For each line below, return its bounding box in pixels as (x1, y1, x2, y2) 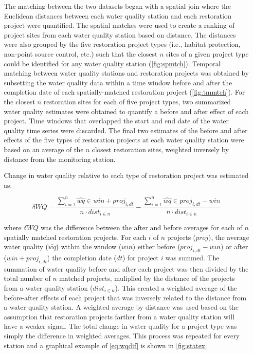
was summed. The (165, 253, 219, 263)
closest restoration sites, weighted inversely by (92, 144, 229, 154)
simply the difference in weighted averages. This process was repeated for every (4, 331, 240, 340)
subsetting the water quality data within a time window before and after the (4, 77, 232, 87)
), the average (208, 232, 249, 242)
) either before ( (132, 241, 181, 252)
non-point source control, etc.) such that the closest (4, 48, 158, 59)
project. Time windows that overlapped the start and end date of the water (4, 116, 229, 126)
